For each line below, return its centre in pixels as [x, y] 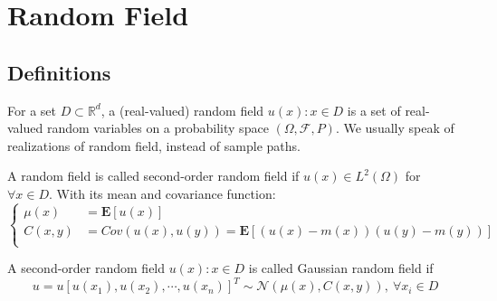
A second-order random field [86, 268]
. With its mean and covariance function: [162, 193]
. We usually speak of [395, 128]
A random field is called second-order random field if [153, 176]
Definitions [59, 72]
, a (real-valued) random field [182, 110]
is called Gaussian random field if [341, 268]
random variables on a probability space [158, 128]
